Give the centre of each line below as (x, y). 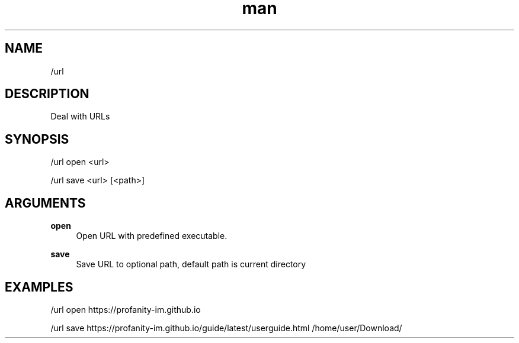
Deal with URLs (80, 117)
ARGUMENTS (45, 203)
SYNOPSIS (37, 139)
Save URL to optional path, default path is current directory (191, 264)
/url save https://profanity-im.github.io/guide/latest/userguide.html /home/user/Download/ (226, 328)
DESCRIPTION (47, 94)
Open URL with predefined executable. (152, 236)
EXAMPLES (39, 287)
